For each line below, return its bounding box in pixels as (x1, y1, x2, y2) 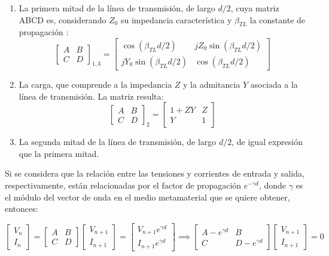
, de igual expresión (231, 135, 303, 148)
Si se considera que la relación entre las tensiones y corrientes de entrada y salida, (5, 167, 304, 180)
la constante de (249, 13, 306, 26)
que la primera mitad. (19, 147, 99, 159)
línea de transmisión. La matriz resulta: (19, 90, 164, 102)
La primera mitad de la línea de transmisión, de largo (19, 2, 215, 14)
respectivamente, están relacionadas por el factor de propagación (5, 179, 242, 192)
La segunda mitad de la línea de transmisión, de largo (19, 135, 217, 148)
